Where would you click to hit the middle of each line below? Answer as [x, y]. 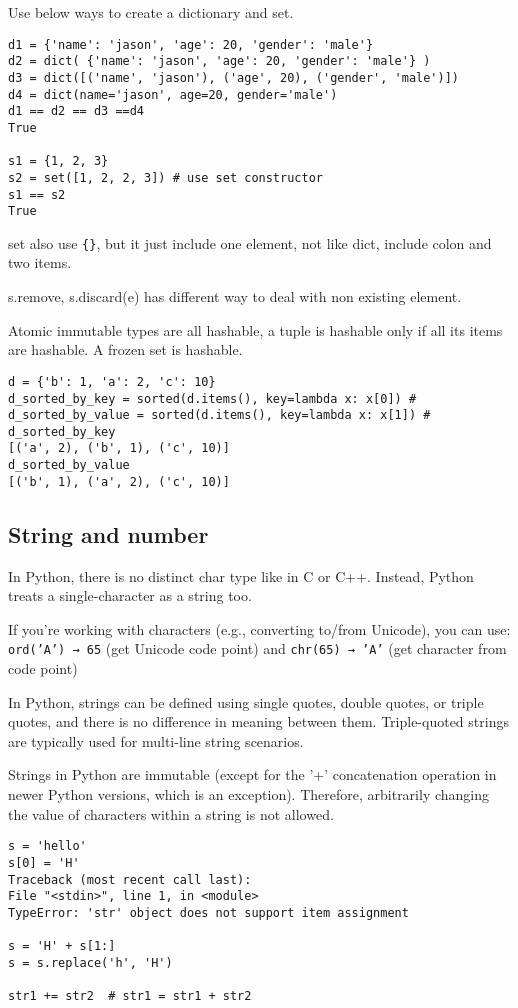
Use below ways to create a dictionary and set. [151, 12]
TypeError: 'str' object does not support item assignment [208, 912]
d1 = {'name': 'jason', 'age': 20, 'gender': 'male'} [191, 44]
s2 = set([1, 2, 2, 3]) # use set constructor [165, 177]
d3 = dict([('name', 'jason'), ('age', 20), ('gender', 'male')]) [234, 77]
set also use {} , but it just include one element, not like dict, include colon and [250, 242]
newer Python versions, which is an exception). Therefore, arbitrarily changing [249, 794]
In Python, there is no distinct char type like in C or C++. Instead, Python [241, 575]
